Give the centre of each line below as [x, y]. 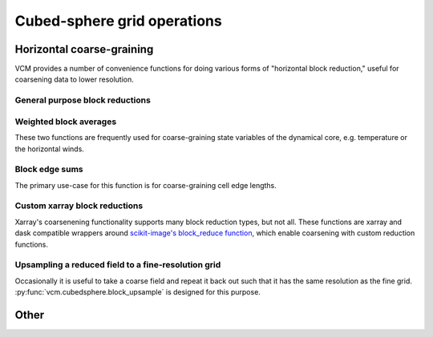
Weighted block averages [66, 122]
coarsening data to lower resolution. [74, 79]
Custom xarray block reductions [79, 206]
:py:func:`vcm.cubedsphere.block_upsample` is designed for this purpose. [138, 292]
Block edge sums [49, 170]
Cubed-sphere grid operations [118, 21]
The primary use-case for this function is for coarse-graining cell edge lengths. [146, 185]
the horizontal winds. [49, 149]
